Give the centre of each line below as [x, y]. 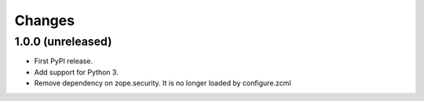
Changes [44, 20]
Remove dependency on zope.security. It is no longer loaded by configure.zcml [163, 83]
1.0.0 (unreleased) [63, 41]
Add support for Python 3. [77, 72]
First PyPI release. [64, 61]
